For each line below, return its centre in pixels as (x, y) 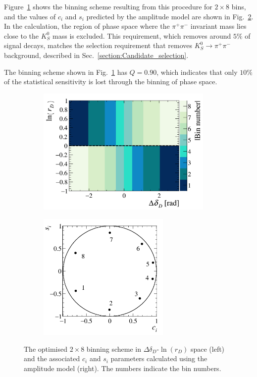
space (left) (207, 349)
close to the (22, 35)
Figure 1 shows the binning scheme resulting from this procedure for (108, 6)
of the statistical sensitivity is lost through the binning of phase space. (111, 81)
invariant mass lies (218, 26)
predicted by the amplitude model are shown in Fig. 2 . (170, 16)
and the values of (30, 16)
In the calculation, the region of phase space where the (87, 26)
